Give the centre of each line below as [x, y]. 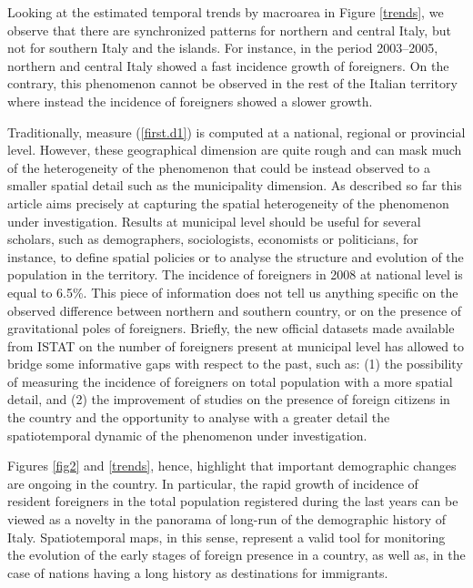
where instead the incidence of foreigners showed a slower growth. [190, 101]
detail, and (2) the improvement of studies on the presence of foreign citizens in [229, 399]
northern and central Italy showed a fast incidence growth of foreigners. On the [228, 65]
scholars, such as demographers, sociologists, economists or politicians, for [213, 239]
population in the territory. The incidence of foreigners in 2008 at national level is [235, 274]
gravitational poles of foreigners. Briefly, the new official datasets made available [231, 328]
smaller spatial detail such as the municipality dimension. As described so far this [235, 185]
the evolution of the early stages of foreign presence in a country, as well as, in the [236, 555]
